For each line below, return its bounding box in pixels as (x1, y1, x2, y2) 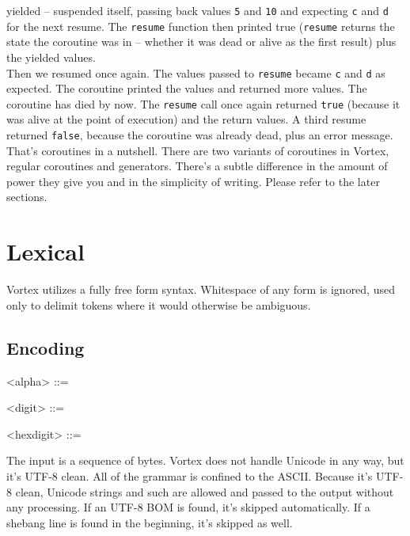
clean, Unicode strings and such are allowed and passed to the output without (15, 483, 394, 500)
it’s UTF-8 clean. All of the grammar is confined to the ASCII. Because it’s (6, 467, 373, 484)
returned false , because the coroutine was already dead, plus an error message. (6, 127, 393, 143)
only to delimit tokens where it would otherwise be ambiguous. (6, 296, 311, 313)
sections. (6, 188, 47, 205)
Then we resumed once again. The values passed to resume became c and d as (6, 64, 385, 81)
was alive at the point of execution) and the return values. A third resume (6, 111, 366, 127)
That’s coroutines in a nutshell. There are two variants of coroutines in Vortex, (6, 142, 389, 158)
